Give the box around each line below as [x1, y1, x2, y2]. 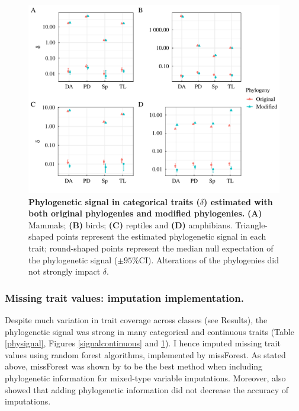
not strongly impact [28, 265, 101, 278]
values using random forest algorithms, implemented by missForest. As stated [5, 348, 286, 361]
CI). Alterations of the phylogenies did [139, 253, 279, 266]
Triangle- [235, 218, 268, 231]
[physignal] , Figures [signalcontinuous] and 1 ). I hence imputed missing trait [5, 337, 281, 349]
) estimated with [204, 195, 273, 208]
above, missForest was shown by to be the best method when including [5, 360, 263, 372]
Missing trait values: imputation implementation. [5, 290, 244, 305]
